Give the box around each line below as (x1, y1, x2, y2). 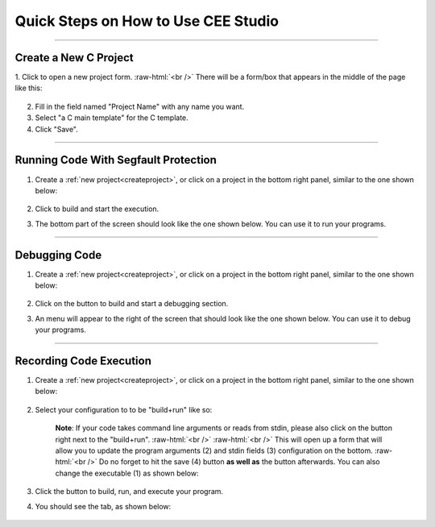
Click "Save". (35, 124, 78, 134)
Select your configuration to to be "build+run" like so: (35, 405, 213, 414)
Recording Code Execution (14, 354, 152, 367)
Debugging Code (14, 248, 102, 262)
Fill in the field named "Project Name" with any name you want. (35, 102, 245, 111)
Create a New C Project (14, 51, 134, 64)
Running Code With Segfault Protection (14, 153, 217, 167)
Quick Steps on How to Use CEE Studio (14, 12, 280, 30)
